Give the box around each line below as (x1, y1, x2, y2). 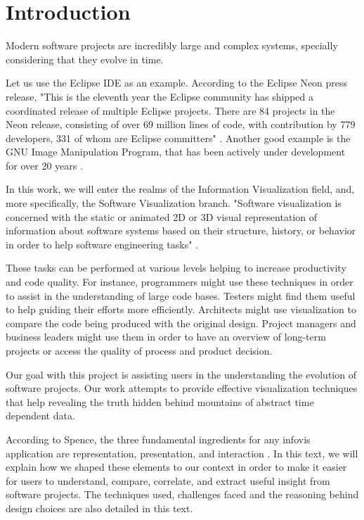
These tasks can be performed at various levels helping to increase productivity (6, 260, 346, 275)
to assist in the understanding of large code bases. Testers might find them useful (6, 288, 356, 303)
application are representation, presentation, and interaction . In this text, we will (6, 445, 358, 460)
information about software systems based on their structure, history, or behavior (6, 223, 356, 238)
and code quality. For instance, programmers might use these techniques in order (6, 274, 353, 289)
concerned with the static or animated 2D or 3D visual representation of (6, 209, 317, 224)
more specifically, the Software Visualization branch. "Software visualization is (6, 196, 342, 210)
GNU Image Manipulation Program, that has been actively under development (6, 144, 346, 159)
